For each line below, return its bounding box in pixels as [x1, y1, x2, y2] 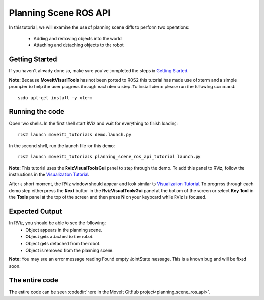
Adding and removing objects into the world [33, 35, 122, 41]
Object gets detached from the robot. [25, 240, 101, 246]
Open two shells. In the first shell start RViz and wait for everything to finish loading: [9, 120, 178, 127]
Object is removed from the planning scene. [25, 247, 114, 253]
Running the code [9, 107, 65, 116]
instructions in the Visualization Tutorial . [9, 171, 90, 178]
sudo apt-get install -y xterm [18, 95, 93, 101]
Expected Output [9, 207, 62, 215]
